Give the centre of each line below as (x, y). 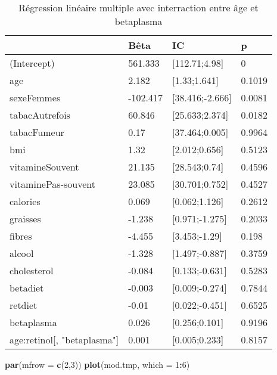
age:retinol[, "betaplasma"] (64, 340)
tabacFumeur (37, 132)
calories (25, 201)
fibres (21, 236)
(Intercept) (32, 63)
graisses (25, 219)
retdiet (24, 305)
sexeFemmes (35, 97)
